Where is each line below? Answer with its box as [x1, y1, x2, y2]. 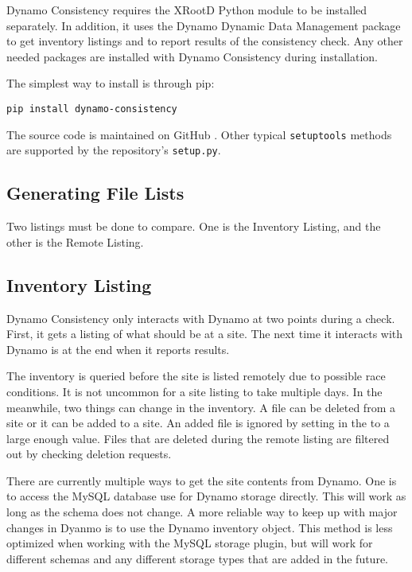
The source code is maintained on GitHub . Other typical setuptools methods [6, 126, 392, 142]
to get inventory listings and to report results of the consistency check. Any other [6, 33, 403, 49]
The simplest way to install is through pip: [6, 75, 215, 91]
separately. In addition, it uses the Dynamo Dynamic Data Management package [6, 17, 401, 33]
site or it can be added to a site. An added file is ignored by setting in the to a [6, 414, 390, 431]
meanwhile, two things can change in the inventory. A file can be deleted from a [6, 399, 395, 415]
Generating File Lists [6, 181, 185, 205]
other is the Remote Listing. [6, 233, 144, 250]
